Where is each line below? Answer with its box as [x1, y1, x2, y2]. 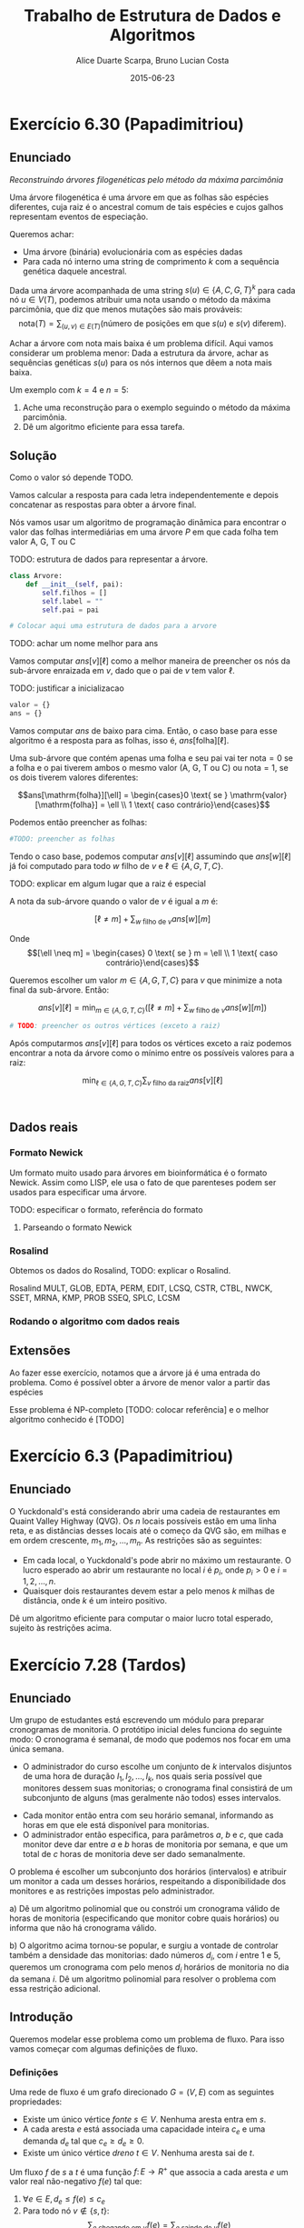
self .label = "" [42, 596, 103, 605]
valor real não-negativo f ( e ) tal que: [9, 2176, 142, 2187]
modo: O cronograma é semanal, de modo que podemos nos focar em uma [9, 1733, 291, 1745]
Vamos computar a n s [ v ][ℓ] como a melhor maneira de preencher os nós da [9, 655, 290, 666]
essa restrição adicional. [9, 1983, 102, 1993]
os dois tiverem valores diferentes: [9, 772, 139, 783]
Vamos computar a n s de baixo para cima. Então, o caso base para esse [9, 725, 279, 736]
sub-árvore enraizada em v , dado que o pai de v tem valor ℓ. [9, 665, 236, 676]
